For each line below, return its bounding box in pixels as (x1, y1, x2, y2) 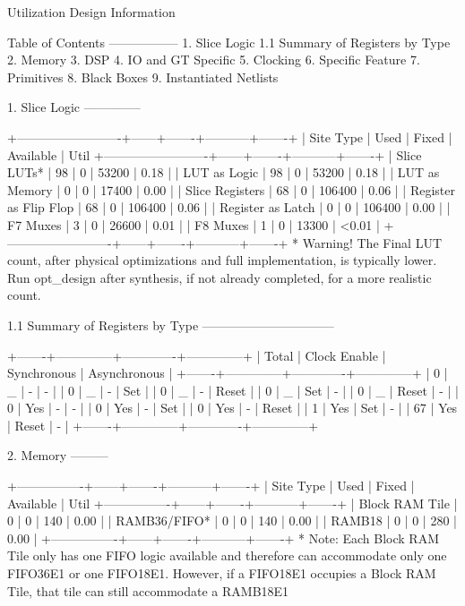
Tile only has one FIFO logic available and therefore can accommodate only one (7, 546, 447, 565)
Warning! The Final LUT (302, 233, 442, 252)
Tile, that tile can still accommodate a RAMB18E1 (7, 581, 289, 600)
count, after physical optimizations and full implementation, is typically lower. (7, 251, 437, 269)
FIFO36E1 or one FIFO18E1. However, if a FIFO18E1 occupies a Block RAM (7, 564, 436, 583)
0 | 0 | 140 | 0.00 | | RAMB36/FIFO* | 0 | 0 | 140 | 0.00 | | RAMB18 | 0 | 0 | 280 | (7, 511, 457, 530)
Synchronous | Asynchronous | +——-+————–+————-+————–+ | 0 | (7, 363, 448, 382)
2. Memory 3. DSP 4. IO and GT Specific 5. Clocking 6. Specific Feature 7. (7, 50, 420, 69)
